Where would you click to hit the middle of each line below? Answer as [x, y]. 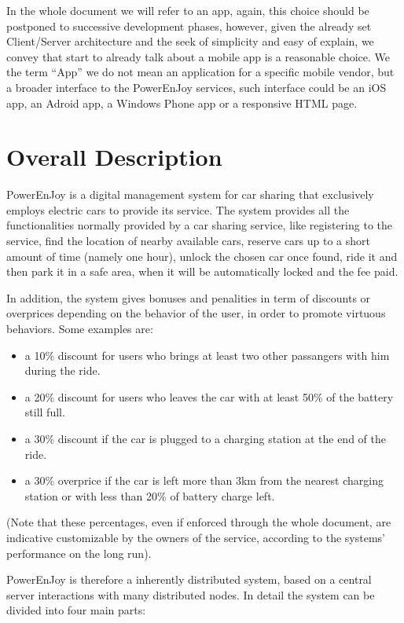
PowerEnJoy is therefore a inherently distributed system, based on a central [189, 579]
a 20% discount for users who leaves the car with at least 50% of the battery [209, 396]
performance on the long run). [79, 553]
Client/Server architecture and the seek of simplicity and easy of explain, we [190, 41]
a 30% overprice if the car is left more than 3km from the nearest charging [204, 480]
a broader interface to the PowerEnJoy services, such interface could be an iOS [196, 87]
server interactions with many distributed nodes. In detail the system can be [191, 594]
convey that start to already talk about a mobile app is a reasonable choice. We [198, 56]
